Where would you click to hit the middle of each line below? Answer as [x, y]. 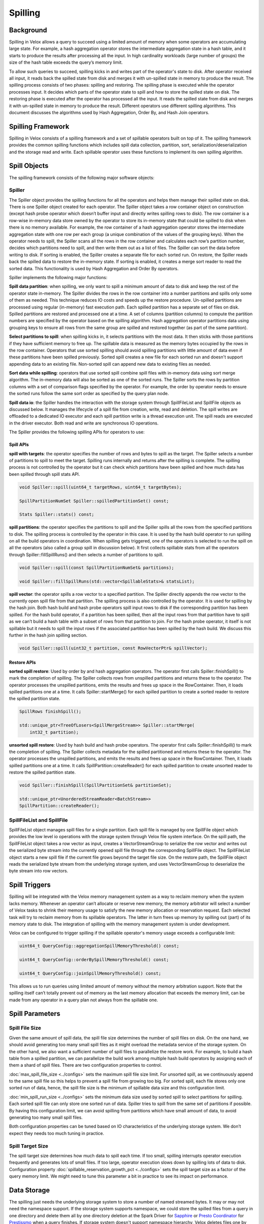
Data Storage [29, 1190]
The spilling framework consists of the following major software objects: [82, 177]
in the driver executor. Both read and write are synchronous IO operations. [84, 423]
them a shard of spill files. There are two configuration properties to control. [86, 1065]
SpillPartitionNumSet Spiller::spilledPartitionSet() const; [94, 501]
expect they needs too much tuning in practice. [57, 1133]
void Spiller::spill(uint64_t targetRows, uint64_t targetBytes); [100, 487]
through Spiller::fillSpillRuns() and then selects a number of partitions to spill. [86, 554]
